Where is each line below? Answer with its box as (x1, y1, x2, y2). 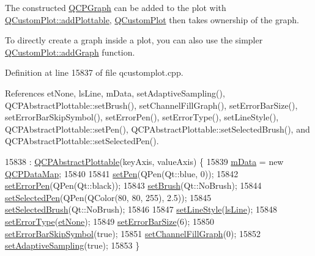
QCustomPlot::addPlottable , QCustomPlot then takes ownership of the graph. (5, 13, 299, 26)
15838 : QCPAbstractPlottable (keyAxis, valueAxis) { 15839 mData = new (5, 155, 284, 167)
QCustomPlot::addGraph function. (5, 45, 135, 58)
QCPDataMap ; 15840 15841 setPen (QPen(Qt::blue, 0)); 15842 (5, 167, 239, 180)
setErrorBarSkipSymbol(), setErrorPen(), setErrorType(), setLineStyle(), (5, 111, 279, 123)
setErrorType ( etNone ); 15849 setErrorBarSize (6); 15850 (5, 214, 215, 227)
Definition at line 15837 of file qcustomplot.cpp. (5, 66, 183, 79)
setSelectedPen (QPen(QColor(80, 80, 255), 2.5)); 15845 (5, 191, 212, 203)
